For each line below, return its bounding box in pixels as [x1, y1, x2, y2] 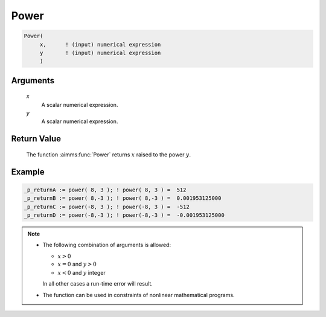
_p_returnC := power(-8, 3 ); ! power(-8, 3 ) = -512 [24, 203, 190, 210]
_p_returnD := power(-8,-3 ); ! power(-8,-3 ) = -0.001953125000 [24, 212, 225, 219]
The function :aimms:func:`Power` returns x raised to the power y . [26, 151, 191, 158]
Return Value [11, 133, 62, 144]
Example [11, 167, 45, 177]
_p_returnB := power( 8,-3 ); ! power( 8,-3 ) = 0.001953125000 [24, 195, 222, 202]
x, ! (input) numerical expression [39, 41, 161, 48]
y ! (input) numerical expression [39, 49, 161, 56]
